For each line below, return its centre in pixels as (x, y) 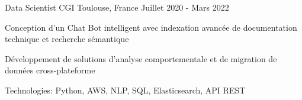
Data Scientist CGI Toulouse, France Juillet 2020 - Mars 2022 (117, 7)
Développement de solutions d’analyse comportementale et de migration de (141, 58)
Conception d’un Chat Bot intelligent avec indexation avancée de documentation (151, 27)
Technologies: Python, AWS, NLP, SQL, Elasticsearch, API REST (125, 90)
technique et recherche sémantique (67, 39)
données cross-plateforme (50, 70)
